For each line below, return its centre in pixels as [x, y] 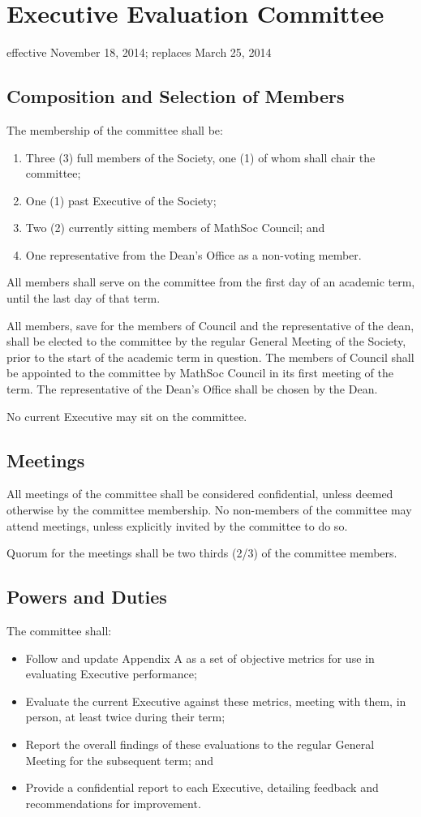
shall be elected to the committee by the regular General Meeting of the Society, [206, 341]
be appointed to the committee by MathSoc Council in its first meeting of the [200, 373]
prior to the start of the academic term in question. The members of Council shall [210, 357]
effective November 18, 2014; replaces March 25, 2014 [139, 52]
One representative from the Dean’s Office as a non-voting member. [193, 254]
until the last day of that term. [84, 298]
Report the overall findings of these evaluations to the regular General [200, 744]
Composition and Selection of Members [176, 96]
